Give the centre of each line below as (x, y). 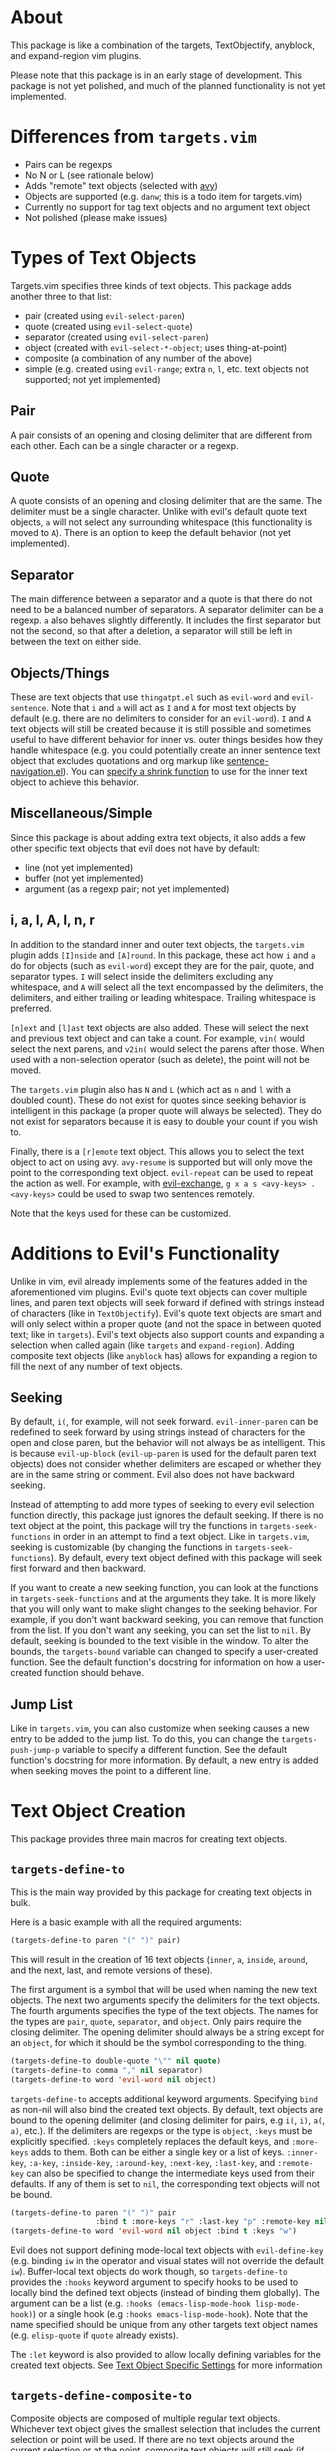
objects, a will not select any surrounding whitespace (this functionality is (161, 522)
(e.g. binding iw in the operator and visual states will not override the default (167, 2261)
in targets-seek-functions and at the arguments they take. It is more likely (163, 1598)
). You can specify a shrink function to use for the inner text (185, 772)
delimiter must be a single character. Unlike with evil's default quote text (159, 512)
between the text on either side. (76, 642)
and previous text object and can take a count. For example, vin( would (157, 1038)
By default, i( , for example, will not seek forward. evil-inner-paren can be (164, 1422)
